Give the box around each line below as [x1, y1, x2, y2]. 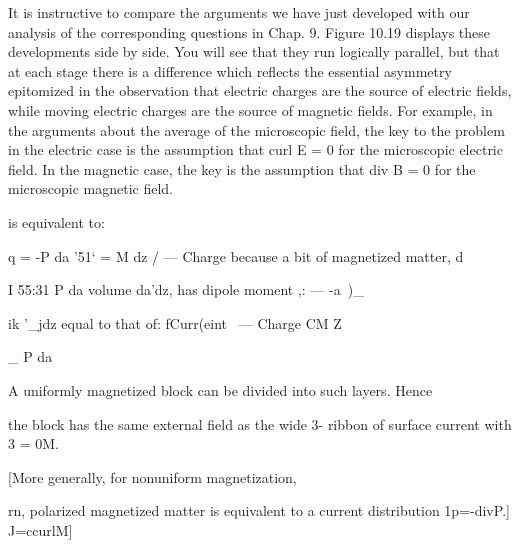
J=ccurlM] [8, 519, 73, 540]
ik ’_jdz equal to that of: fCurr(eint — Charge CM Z [8, 312, 342, 333]
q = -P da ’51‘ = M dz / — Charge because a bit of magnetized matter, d [8, 245, 464, 266]
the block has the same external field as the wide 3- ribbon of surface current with [8, 413, 512, 434]
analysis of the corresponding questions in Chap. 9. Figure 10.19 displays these [8, 21, 491, 42]
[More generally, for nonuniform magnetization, [8, 466, 297, 487]
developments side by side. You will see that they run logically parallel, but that [8, 41, 500, 62]
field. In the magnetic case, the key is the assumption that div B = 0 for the [8, 158, 476, 179]
